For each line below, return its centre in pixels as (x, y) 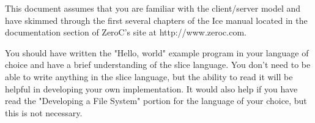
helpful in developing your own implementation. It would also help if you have (151, 88)
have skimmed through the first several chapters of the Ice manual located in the (156, 20)
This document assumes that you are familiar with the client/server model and (153, 8)
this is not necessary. (44, 112)
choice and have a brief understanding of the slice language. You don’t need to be (158, 65)
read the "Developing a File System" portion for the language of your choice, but (156, 101)
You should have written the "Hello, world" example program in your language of (157, 52)
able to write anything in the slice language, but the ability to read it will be (149, 76)
